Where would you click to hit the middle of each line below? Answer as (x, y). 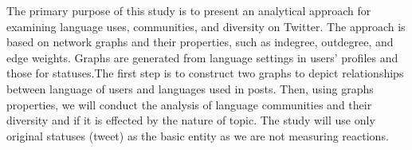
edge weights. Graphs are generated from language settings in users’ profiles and (202, 57)
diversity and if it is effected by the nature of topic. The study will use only (191, 120)
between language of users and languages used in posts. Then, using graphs (190, 88)
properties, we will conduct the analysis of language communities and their (189, 104)
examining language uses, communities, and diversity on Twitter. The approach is (206, 26)
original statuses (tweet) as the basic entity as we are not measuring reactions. (198, 135)
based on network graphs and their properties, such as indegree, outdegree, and (200, 42)
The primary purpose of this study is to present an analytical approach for (189, 10)
